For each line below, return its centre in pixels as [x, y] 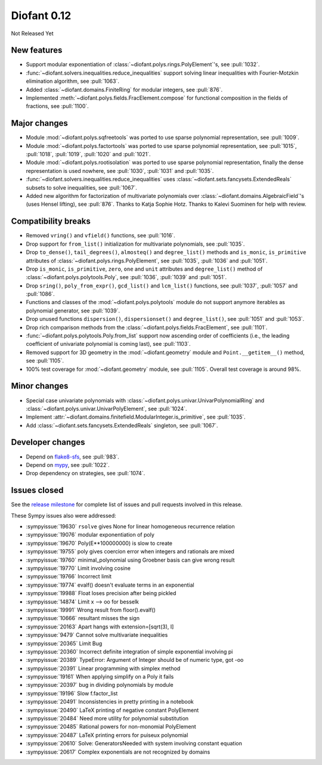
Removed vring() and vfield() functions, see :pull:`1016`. [100, 236]
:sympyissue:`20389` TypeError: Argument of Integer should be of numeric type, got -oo [135, 660]
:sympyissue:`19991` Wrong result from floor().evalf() [91, 610]
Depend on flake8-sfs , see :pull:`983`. [72, 457]
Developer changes [48, 442]
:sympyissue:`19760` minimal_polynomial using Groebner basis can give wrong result [130, 560]
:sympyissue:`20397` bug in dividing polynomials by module [100, 685]
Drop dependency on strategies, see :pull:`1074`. [86, 473]
